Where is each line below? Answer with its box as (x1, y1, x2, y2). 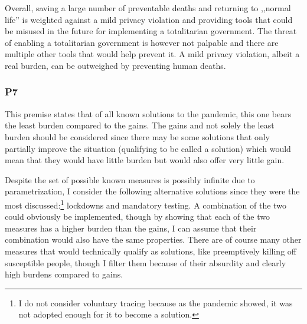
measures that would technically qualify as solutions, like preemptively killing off (5, 244, 296, 257)
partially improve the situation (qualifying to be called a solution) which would (5, 142, 291, 154)
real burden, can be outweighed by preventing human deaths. (5, 59, 226, 71)
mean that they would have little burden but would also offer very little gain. (5, 154, 285, 166)
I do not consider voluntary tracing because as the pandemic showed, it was (18, 296, 293, 309)
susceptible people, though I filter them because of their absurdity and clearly (5, 256, 286, 269)
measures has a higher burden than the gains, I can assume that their (5, 221, 257, 234)
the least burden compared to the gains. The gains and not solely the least (5, 119, 275, 131)
